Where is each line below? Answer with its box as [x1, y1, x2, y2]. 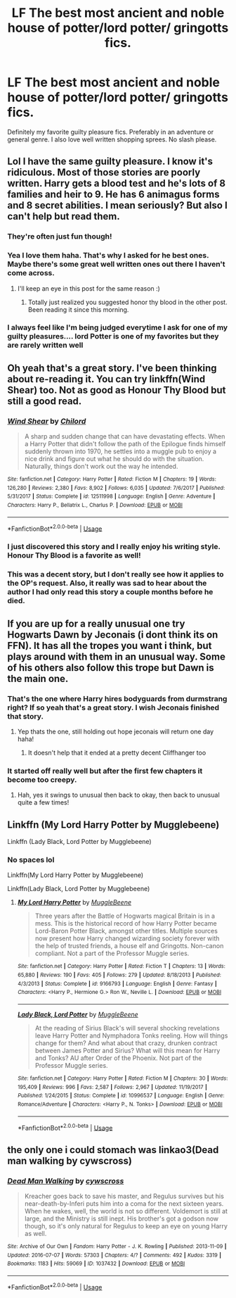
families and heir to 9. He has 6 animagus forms [7, 189, 220, 201]
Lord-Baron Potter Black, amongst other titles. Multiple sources [34, 927, 218, 935]
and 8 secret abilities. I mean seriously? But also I [7, 199, 228, 212]
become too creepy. [7, 774, 77, 784]
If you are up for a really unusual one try [7, 617, 185, 629]
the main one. [7, 672, 69, 684]
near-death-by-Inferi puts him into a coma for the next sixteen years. [24, 1199, 224, 1208]
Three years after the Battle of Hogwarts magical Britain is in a [34, 912, 216, 920]
